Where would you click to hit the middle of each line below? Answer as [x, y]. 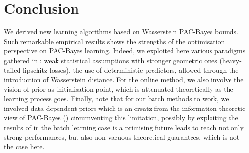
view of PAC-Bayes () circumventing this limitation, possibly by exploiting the [121, 118]
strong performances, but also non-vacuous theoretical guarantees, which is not [122, 137]
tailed [12, 70]
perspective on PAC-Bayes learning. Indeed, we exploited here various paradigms [125, 51]
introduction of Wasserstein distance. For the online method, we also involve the [124, 79]
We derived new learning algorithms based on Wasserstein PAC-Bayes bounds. [121, 32]
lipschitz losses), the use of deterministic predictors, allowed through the [131, 70]
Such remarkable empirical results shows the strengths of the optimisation [115, 41]
